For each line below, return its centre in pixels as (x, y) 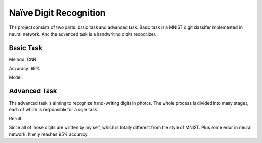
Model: (16, 77)
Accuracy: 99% (25, 69)
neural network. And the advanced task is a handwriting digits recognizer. (83, 34)
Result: (16, 119)
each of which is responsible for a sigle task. (54, 109)
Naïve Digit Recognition (57, 13)
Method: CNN (23, 59)
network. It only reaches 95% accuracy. (49, 134)
